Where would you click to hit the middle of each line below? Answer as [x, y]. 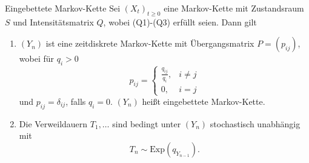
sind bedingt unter [147, 123]
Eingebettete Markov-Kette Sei [63, 8]
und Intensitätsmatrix [53, 22]
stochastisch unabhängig [255, 123]
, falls [76, 101]
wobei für [37, 58]
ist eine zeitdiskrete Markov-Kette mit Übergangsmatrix [150, 43]
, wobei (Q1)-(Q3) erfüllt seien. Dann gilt [180, 22]
